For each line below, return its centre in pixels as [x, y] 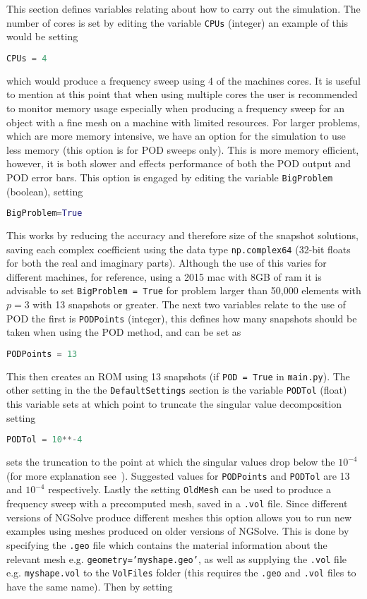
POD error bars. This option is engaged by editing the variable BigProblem [170, 177]
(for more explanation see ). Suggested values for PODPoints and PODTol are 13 [178, 475]
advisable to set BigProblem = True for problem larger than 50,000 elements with [184, 290]
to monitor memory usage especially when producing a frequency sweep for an [176, 108]
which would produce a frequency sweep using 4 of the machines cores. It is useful [183, 80]
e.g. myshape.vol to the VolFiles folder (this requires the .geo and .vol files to [181, 573]
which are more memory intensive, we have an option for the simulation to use [176, 136]
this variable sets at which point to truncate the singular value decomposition [174, 404]
